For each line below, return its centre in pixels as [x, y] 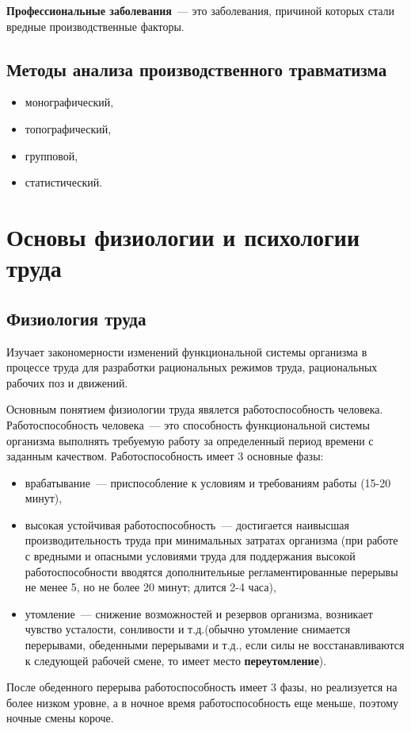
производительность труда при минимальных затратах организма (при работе [211, 540]
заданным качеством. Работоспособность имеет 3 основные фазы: [165, 456]
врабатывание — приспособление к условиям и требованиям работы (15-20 [208, 482]
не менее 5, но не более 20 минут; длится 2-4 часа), [150, 587]
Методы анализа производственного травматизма [197, 69]
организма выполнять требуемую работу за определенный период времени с [190, 440]
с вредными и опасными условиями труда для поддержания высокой [190, 556]
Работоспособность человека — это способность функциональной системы [188, 424]
